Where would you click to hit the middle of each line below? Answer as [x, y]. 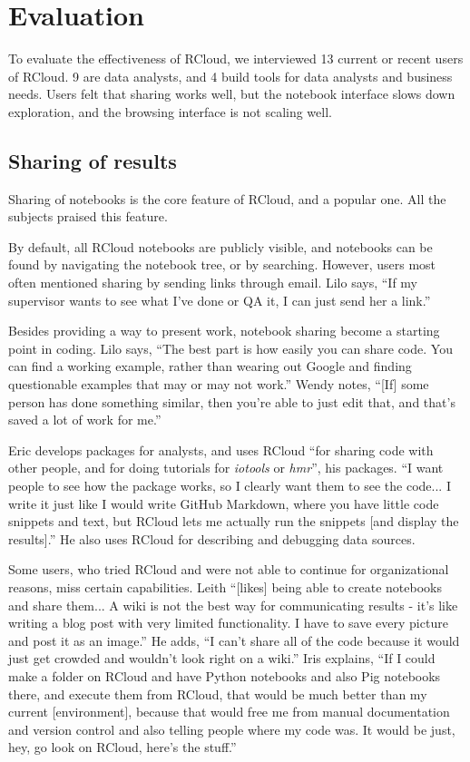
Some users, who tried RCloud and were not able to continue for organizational [229, 569]
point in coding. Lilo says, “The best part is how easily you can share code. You [230, 348]
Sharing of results [93, 160]
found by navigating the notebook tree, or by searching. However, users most [222, 264]
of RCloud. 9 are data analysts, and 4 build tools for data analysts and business [230, 76]
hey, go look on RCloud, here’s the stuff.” [122, 747]
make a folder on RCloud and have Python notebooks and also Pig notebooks [225, 675]
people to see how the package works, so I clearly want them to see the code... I [230, 486]
